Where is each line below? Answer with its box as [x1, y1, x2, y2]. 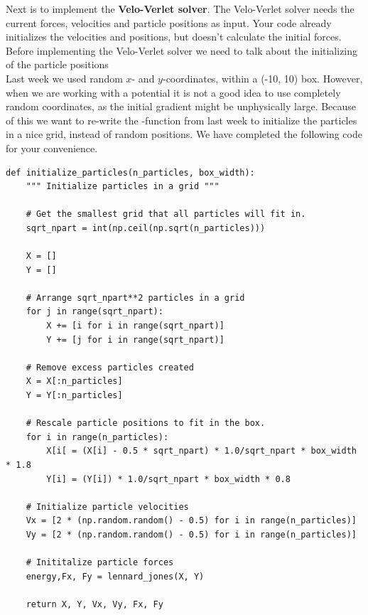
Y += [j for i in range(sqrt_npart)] [46, 334, 224, 345]
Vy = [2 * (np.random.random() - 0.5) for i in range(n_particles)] [26, 529, 357, 540]
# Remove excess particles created [26, 362, 194, 373]
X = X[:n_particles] [26, 376, 123, 387]
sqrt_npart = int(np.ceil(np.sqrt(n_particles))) [26, 223, 266, 233]
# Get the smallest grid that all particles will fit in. [26, 209, 306, 220]
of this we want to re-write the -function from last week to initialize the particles [6, 112, 357, 127]
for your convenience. [6, 140, 98, 155]
